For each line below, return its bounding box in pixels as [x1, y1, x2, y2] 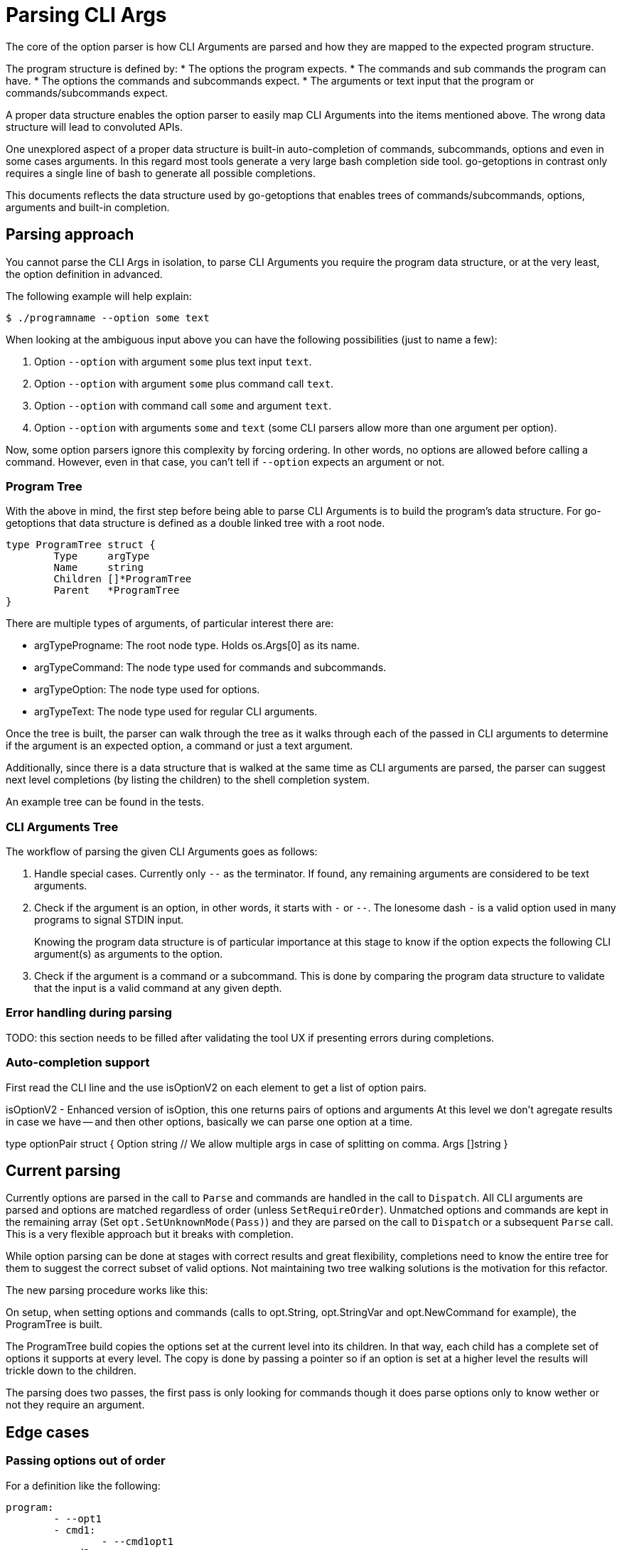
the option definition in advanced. [6, 267, 163, 280]
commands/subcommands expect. [6, 86, 168, 99]
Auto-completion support [6, 1055, 150, 1070]
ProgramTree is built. [6, 1318, 103, 1331]
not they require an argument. [6, 1399, 145, 1411]
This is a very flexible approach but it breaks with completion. [6, 1228, 294, 1241]
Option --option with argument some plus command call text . [34, 377, 334, 390]
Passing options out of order [6, 1453, 166, 1468]
